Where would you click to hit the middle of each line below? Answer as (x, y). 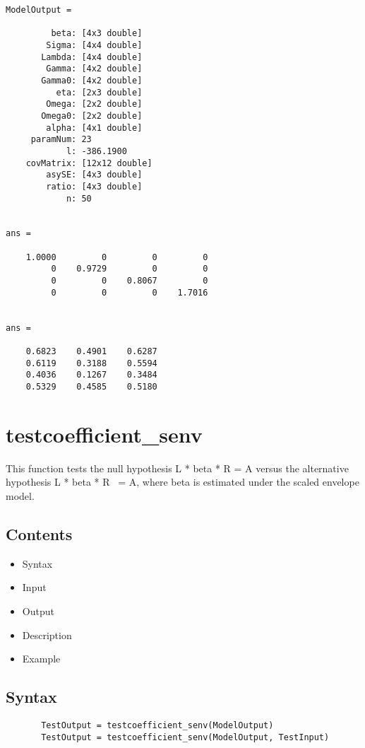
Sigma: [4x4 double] (94, 45)
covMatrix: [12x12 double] (89, 163)
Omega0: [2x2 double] (92, 116)
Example (41, 659)
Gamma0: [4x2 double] (92, 80)
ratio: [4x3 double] (94, 186)
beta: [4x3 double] (97, 34)
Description (47, 635)
